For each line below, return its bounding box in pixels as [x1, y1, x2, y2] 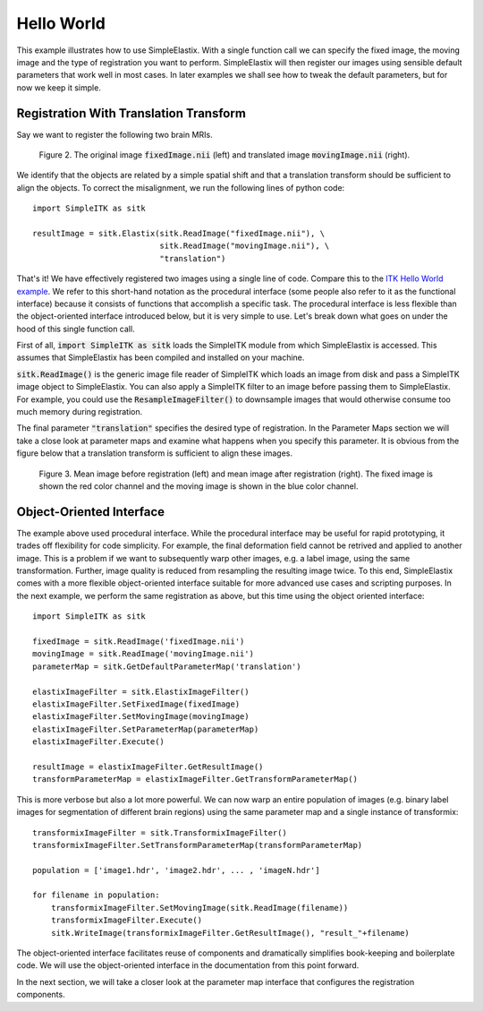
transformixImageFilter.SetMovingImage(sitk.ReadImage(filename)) [50, 903, 349, 912]
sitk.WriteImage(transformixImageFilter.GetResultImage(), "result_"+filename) [50, 928, 411, 938]
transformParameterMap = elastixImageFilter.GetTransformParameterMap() [32, 775, 358, 784]
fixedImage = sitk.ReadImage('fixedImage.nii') [32, 637, 245, 647]
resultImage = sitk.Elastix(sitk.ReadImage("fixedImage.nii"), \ [32, 228, 326, 238]
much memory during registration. [16, 407, 143, 417]
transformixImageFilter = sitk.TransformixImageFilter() [32, 827, 288, 837]
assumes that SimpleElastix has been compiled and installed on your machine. [16, 352, 305, 363]
